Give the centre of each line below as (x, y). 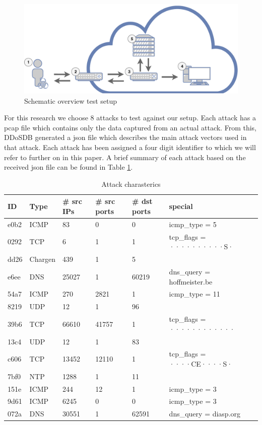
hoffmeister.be (191, 281)
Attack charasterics (131, 184)
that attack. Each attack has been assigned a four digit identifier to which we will (130, 147)
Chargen (42, 259)
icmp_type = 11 (194, 294)
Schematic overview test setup (71, 100)
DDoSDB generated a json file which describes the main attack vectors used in (125, 137)
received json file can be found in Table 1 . (69, 167)
